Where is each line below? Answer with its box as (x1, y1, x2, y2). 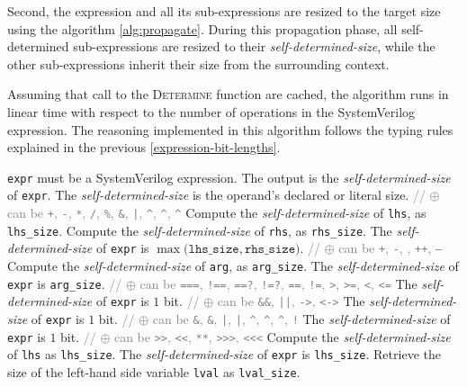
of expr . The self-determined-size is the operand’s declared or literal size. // (7, 185, 426, 204)
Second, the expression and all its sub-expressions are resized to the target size (7, 2, 441, 20)
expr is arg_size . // (7, 274, 122, 292)
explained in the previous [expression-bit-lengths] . (7, 138, 281, 157)
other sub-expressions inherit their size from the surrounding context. (7, 54, 390, 73)
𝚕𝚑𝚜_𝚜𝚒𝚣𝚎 (188, 243, 239, 256)
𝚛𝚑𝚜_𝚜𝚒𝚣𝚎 (244, 243, 296, 256)
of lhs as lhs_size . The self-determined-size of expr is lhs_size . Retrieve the (7, 345, 441, 364)
